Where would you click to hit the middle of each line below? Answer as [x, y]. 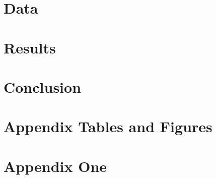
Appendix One [55, 166]
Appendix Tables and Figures [108, 126]
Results [30, 47]
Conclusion [43, 86]
